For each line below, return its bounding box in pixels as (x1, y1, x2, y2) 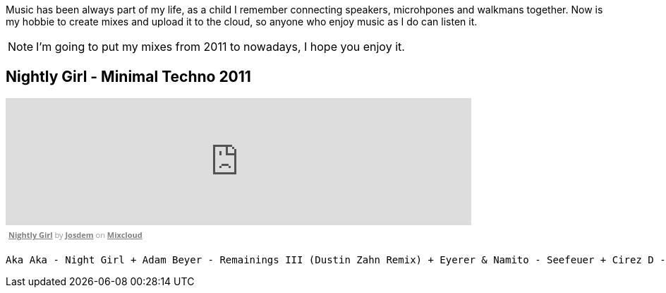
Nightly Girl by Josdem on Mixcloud (8, 229, 143, 240)
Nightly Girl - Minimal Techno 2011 (6, 68, 251, 86)
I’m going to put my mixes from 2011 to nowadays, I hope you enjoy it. (36, 40, 405, 54)
